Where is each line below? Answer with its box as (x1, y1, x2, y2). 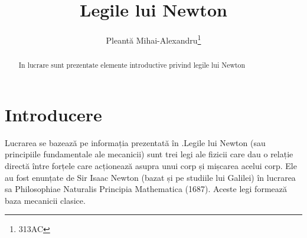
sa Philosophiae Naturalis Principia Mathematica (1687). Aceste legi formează (5, 183, 287, 195)
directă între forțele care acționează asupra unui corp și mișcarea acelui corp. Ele (5, 159, 297, 171)
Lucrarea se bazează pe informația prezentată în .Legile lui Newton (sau (5, 136, 266, 148)
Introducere (5, 102, 102, 126)
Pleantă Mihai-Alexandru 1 (106, 32, 201, 46)
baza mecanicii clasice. (5, 194, 86, 206)
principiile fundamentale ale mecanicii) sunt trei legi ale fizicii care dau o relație (5, 148, 293, 160)
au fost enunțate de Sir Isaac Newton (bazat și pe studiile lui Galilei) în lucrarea (5, 171, 296, 183)
